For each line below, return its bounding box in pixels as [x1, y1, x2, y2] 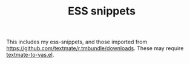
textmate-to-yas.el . [6, 51, 54, 59]
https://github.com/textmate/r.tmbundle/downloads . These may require [6, 45, 184, 52]
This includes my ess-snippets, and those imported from [6, 38, 148, 46]
